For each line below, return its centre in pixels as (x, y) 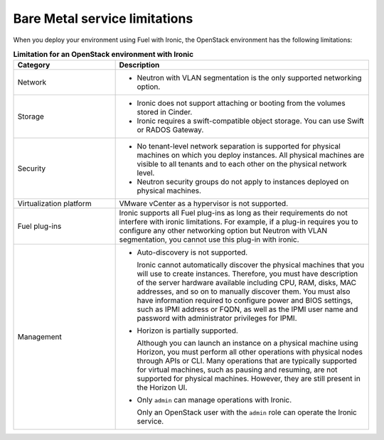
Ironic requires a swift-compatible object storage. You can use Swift (250, 121)
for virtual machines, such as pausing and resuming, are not (237, 370)
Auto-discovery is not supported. (192, 252)
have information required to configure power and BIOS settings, (245, 301)
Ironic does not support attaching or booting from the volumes (241, 103)
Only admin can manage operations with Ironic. (214, 400)
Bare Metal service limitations (103, 18)
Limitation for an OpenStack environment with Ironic (103, 55)
